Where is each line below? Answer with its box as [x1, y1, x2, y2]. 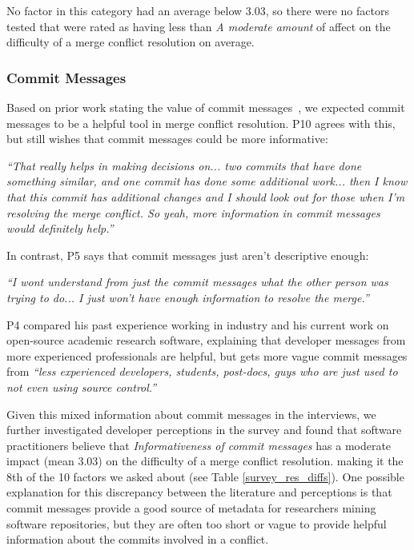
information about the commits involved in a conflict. [6, 531, 269, 548]
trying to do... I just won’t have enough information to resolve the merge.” [6, 289, 369, 305]
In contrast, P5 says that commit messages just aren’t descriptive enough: [6, 246, 369, 263]
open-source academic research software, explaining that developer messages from [6, 332, 406, 349]
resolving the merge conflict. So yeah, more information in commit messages [6, 204, 380, 221]
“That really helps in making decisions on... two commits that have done [6, 157, 362, 173]
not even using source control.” [6, 378, 157, 395]
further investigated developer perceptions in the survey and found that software [6, 421, 402, 438]
